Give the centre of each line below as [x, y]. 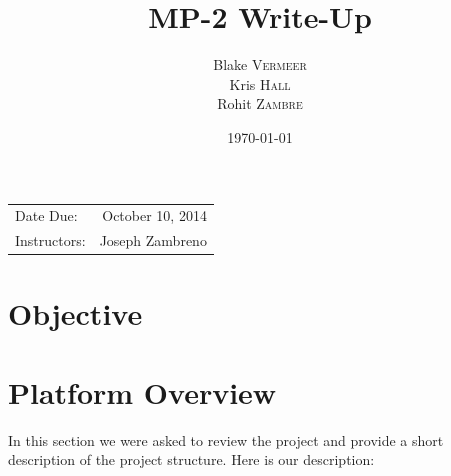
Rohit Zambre [260, 103]
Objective [75, 313]
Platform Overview [142, 391]
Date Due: [46, 215]
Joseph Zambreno [153, 240]
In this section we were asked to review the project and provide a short [226, 439]
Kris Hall [260, 83]
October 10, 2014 [154, 215]
